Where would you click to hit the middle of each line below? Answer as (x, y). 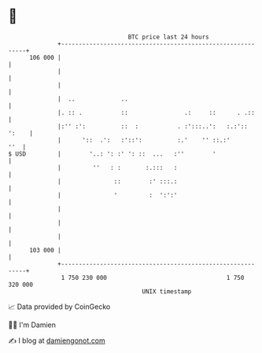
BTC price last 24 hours (169, 37)
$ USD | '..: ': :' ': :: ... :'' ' (112, 154)
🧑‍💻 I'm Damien (32, 325)
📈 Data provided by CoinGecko (59, 307)
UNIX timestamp (167, 291)
